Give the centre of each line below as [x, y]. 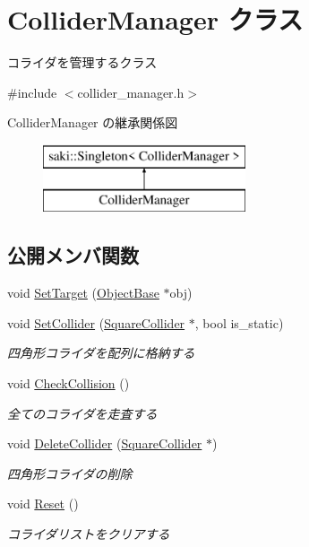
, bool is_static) [239, 322]
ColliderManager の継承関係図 [93, 122]
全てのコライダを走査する [82, 413]
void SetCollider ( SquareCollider [96, 322]
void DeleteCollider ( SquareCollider [105, 443]
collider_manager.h [131, 92]
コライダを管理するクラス [82, 62]
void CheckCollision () [69, 383]
